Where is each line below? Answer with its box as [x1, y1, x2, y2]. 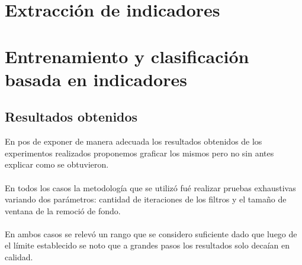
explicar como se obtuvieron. [5, 158, 109, 171]
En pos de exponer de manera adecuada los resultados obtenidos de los [5, 135, 262, 148]
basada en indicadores [5, 67, 187, 91]
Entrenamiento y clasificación [5, 44, 249, 68]
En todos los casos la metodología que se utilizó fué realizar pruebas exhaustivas [5, 181, 296, 194]
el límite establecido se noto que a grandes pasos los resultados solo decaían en [5, 239, 290, 251]
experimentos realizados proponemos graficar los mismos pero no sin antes [5, 146, 274, 159]
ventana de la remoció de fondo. [5, 204, 121, 217]
